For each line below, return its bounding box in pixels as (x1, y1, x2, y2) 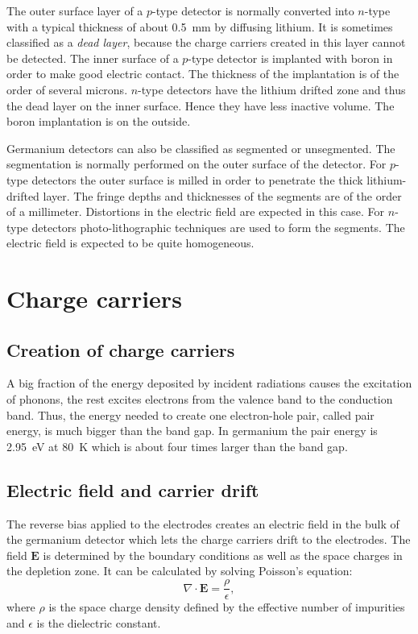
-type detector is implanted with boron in (188, 49, 393, 66)
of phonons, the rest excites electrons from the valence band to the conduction (6, 391, 393, 408)
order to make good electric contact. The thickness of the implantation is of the (6, 65, 399, 82)
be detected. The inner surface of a (6, 49, 179, 66)
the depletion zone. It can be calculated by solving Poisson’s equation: (6, 562, 353, 579)
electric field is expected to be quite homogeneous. (6, 234, 255, 251)
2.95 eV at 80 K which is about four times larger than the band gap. (6, 437, 348, 454)
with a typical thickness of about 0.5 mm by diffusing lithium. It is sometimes (6, 18, 393, 35)
